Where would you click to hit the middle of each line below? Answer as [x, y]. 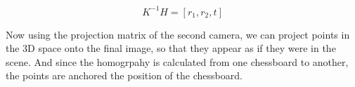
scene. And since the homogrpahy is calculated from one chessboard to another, [177, 61]
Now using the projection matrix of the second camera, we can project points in [178, 34]
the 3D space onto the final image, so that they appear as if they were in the [171, 48]
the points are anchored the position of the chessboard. [124, 75]
